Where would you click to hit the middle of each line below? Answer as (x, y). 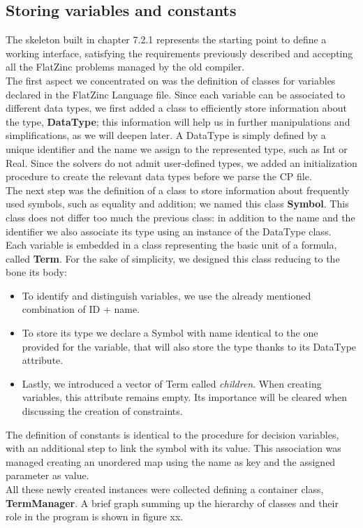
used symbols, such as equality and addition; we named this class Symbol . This (177, 204)
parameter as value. (47, 475)
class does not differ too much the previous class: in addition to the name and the (180, 217)
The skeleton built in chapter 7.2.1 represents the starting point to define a (166, 39)
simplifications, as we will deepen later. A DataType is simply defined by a (166, 135)
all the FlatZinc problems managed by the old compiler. (125, 67)
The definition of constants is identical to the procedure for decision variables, (172, 434)
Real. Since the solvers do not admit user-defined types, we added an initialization (181, 162)
